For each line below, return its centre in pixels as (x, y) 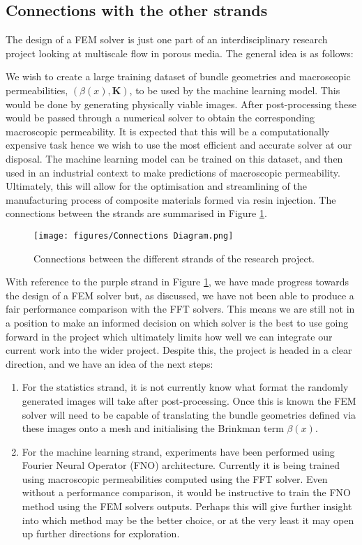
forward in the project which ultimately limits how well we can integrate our (169, 336)
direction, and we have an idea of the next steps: (110, 363)
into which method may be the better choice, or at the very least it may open (188, 520)
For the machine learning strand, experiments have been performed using (178, 451)
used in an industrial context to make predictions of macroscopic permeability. (173, 172)
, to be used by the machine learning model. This (235, 90)
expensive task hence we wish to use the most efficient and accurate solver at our (179, 145)
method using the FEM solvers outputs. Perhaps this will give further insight (187, 506)
